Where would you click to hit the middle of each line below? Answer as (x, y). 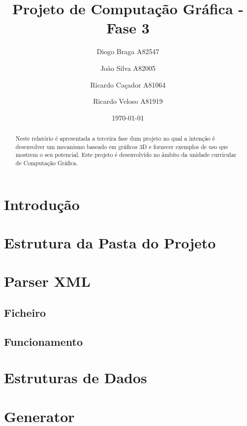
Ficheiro (25, 313)
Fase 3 (128, 28)
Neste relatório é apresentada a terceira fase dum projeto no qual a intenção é (115, 138)
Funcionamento (44, 341)
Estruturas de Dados (76, 378)
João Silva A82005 (128, 68)
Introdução (42, 204)
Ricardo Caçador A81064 (128, 84)
